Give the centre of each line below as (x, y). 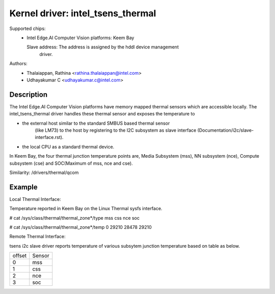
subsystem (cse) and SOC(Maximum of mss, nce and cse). (71, 163)
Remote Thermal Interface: (37, 237)
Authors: (18, 64)
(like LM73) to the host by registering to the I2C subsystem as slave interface (116, 130)
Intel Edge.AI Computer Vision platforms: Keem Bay (80, 38)
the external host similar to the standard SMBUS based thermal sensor (96, 123)
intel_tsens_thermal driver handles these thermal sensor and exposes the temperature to (102, 114)
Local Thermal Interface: (35, 199)
